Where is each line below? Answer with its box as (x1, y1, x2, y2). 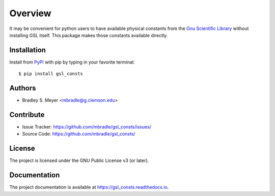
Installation (9, 46, 46, 54)
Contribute (9, 110, 45, 119)
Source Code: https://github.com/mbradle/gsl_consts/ (22, 131, 135, 137)
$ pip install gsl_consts (18, 71, 84, 77)
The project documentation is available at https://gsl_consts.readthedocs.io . (9, 184, 169, 190)
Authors (9, 84, 36, 92)
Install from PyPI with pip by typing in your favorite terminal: (9, 59, 135, 65)
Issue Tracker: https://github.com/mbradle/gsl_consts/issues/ (22, 124, 151, 130)
